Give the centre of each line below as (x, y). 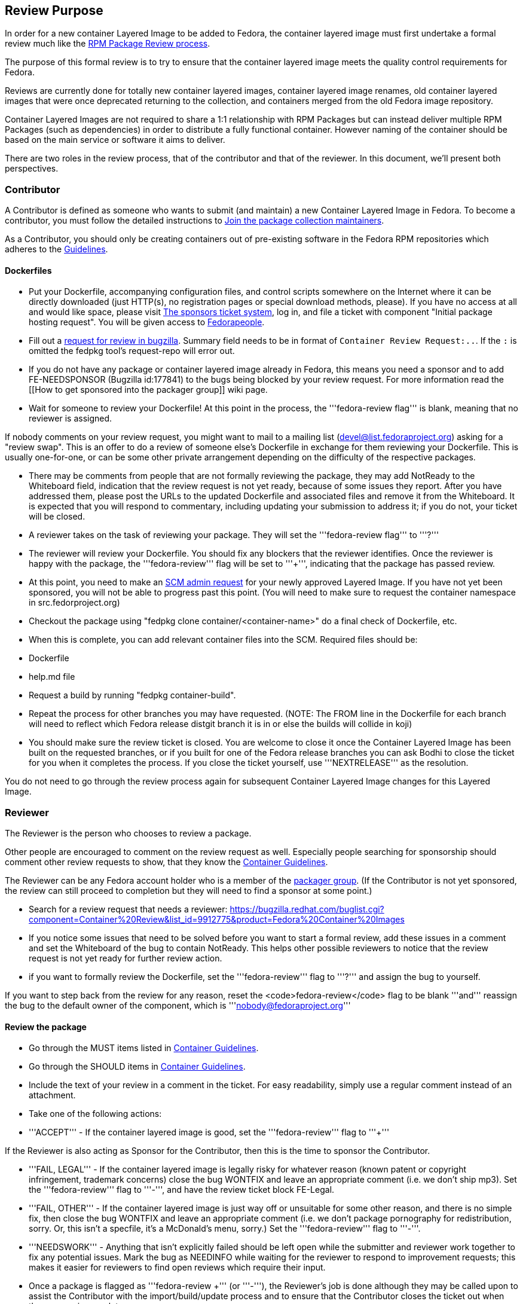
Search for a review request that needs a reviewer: (128, 909)
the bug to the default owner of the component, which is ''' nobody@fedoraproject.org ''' (178, 1006)
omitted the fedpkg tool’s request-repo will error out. (132, 351)
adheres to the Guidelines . (56, 249)
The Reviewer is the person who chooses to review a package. (128, 833)
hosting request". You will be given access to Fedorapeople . (147, 322)
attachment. (52, 1095)
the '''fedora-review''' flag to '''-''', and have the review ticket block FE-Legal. (182, 1190)
